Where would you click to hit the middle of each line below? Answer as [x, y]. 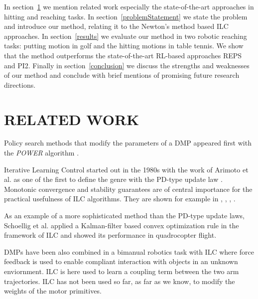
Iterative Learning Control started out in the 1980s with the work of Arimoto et [126, 169]
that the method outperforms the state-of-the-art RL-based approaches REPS [123, 55]
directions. [20, 84]
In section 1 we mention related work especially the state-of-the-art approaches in [129, 6]
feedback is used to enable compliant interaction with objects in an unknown [121, 261]
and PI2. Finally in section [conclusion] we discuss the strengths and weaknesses [127, 65]
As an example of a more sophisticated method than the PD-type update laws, [124, 216]
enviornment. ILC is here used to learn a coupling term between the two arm [122, 271]
